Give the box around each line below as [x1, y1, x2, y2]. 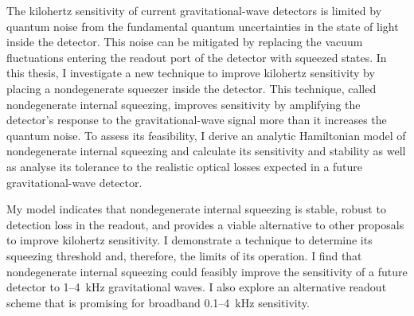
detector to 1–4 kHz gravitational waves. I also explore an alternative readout [6, 279, 387, 295]
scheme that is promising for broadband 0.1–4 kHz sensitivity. [6, 294, 310, 310]
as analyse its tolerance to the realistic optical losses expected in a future [6, 158, 363, 174]
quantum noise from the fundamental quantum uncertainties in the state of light [6, 18, 399, 34]
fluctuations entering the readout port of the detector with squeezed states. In [6, 49, 387, 65]
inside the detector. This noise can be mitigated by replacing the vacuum [6, 33, 363, 50]
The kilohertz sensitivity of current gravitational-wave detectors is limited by [6, 2, 382, 18]
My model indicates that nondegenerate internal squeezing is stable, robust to [6, 201, 386, 217]
